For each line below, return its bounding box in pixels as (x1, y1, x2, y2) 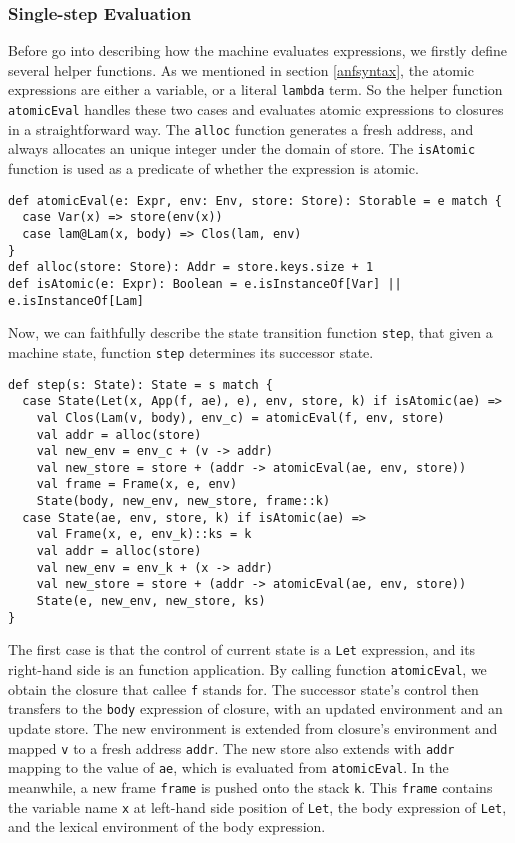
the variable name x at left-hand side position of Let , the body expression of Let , (8, 796, 507, 817)
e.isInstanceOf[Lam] (8, 293, 145, 308)
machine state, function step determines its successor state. (8, 341, 374, 362)
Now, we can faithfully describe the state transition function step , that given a (8, 322, 493, 343)
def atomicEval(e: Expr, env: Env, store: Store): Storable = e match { (8, 193, 502, 208)
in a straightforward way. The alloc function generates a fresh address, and (8, 118, 474, 139)
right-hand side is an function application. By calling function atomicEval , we (8, 659, 487, 680)
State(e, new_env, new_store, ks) (36, 594, 266, 609)
